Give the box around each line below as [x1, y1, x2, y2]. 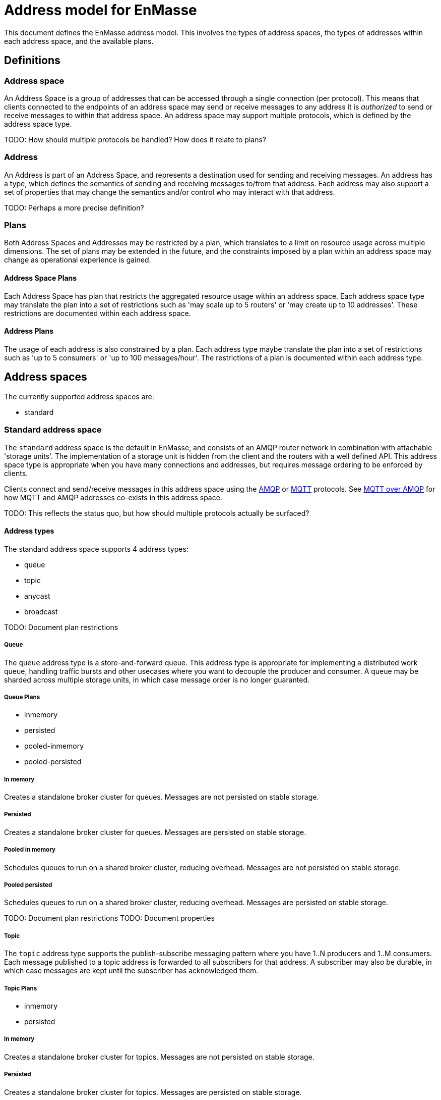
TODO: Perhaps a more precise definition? [4, 203, 144, 212]
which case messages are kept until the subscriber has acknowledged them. [4, 966, 259, 975]
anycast [24, 591, 50, 600]
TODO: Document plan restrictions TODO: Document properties [4, 914, 215, 923]
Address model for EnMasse [4, 2, 197, 19]
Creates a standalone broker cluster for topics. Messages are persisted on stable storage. [4, 1087, 302, 1096]
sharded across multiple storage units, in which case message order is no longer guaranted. [4, 675, 310, 684]
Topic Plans [4, 984, 37, 992]
